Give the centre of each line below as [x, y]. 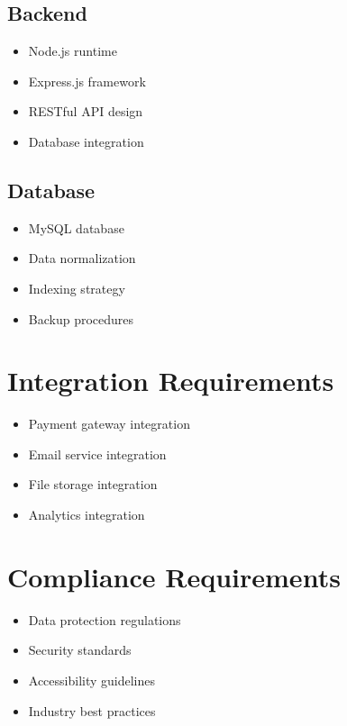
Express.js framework [87, 81]
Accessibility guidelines [92, 680]
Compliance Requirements [174, 576]
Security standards [80, 650]
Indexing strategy [77, 288]
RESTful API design [86, 111]
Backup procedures [81, 318]
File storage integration [93, 484]
